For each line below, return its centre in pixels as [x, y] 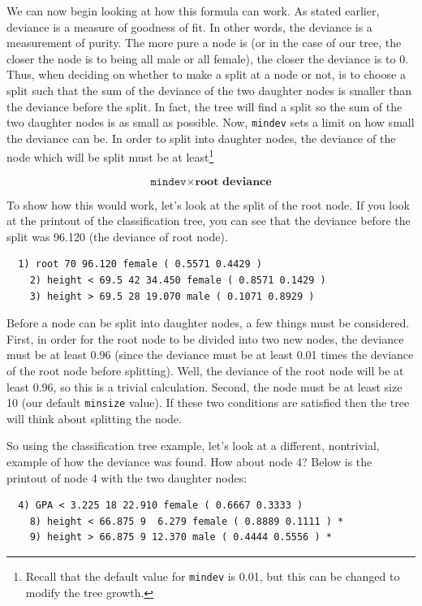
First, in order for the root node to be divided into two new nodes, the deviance [205, 338]
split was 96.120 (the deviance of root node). [117, 236]
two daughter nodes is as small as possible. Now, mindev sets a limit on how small [211, 122]
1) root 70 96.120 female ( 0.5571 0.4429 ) [140, 264]
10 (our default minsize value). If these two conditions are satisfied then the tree [208, 403]
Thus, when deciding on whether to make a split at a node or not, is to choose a [206, 74]
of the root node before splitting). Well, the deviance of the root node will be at [205, 370]
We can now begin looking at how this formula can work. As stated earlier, [193, 11]
